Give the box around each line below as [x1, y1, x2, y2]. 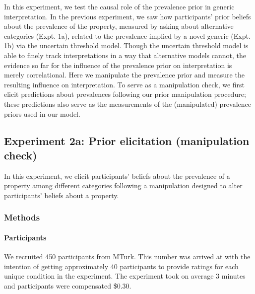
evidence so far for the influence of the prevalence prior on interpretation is [4, 60, 232, 70]
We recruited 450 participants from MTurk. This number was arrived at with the [4, 251, 251, 262]
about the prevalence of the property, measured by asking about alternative [4, 21, 234, 31]
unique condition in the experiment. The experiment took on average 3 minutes [4, 271, 246, 281]
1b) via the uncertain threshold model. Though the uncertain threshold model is [4, 40, 249, 51]
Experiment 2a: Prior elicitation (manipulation [4, 133, 250, 148]
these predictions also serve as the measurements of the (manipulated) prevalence [4, 98, 252, 109]
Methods [4, 211, 40, 223]
